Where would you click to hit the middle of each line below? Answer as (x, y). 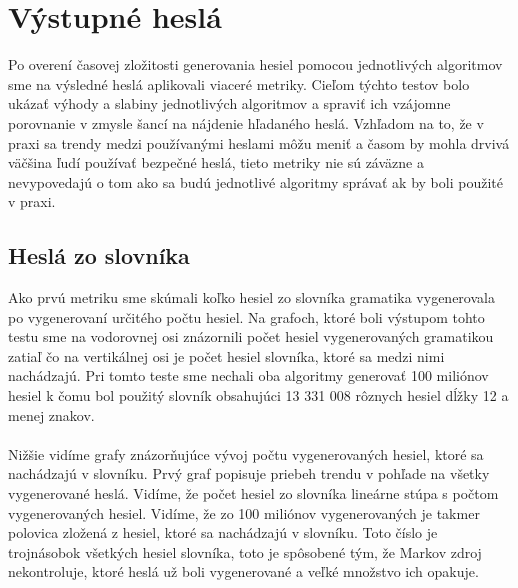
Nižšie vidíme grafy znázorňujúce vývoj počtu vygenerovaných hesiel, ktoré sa (246, 453)
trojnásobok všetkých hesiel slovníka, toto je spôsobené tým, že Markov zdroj (245, 551)
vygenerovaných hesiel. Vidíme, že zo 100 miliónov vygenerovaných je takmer (244, 512)
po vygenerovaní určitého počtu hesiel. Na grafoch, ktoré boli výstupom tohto (246, 316)
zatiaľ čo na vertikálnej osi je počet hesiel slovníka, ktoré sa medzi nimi (226, 355)
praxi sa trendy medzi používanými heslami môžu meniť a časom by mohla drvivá (259, 142)
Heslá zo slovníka (99, 255)
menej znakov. (51, 414)
